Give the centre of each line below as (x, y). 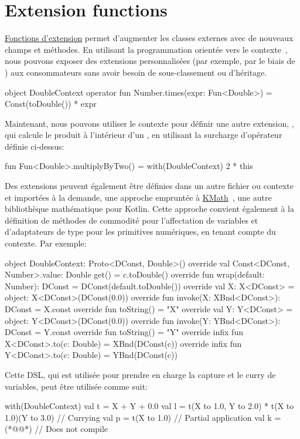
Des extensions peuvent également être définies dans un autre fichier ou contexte (149, 186)
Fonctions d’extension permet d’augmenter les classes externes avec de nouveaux (149, 38)
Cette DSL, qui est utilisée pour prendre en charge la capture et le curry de (140, 374)
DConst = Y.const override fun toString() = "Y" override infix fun (124, 332)
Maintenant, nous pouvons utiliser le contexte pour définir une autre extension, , (149, 123)
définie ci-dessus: (35, 146)
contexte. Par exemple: (46, 243)
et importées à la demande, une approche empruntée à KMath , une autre (138, 197)
